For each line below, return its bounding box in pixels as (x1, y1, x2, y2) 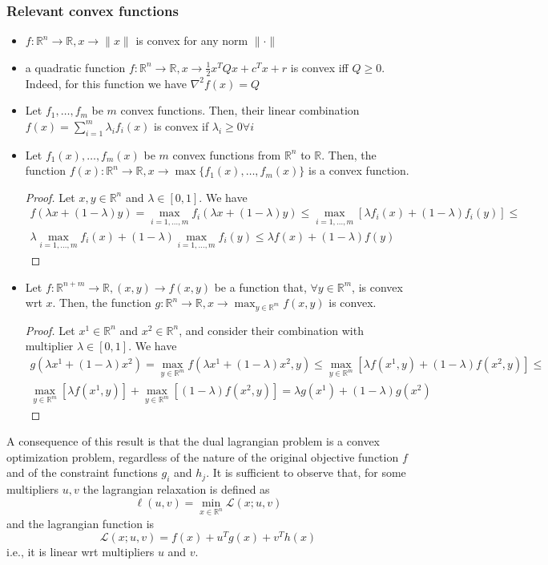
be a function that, (214, 278, 307, 295)
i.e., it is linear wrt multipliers (6, 543, 155, 560)
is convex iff (290, 59, 349, 75)
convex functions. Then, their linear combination (120, 102, 360, 119)
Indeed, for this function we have (25, 75, 187, 91)
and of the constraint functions (6, 464, 158, 481)
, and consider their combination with (179, 321, 364, 338)
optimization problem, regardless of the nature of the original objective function (6, 448, 399, 465)
